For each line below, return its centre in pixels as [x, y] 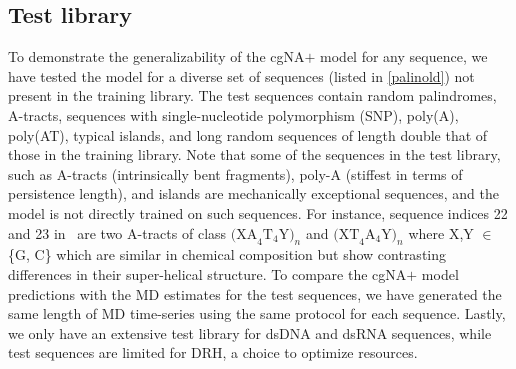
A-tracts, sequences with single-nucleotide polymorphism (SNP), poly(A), [233, 114]
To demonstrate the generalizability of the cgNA [156, 56]
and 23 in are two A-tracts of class [117, 232]
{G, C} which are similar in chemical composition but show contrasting [227, 254]
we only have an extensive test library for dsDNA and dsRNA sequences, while [250, 332]
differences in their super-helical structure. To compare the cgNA [207, 273]
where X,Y [441, 232]
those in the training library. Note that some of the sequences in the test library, [254, 154]
